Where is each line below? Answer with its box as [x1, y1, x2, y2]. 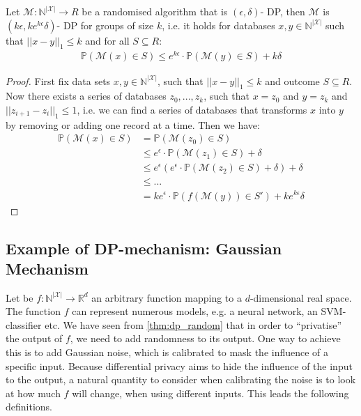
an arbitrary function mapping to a [91, 290, 242, 305]
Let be [6, 290, 33, 305]
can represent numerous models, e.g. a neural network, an [72, 304, 318, 318]
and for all [85, 33, 130, 47]
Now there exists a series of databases [6, 88, 167, 103]
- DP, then [260, 4, 305, 18]
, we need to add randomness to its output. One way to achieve [70, 331, 341, 346]
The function [6, 304, 61, 318]
